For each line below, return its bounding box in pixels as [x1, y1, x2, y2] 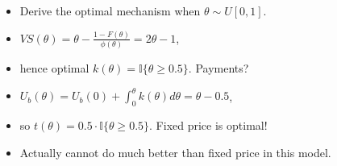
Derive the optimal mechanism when [19, 2, 201, 19]
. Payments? [188, 60, 249, 77]
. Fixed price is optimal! [149, 117, 268, 134]
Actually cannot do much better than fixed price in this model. [19, 143, 331, 160]
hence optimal [19, 60, 89, 77]
